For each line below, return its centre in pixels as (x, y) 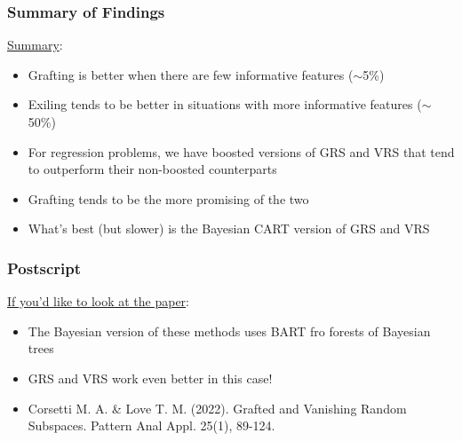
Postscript (44, 268)
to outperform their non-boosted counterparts (152, 169)
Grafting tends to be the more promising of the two (168, 198)
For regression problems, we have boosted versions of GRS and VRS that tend (241, 151)
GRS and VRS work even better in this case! (150, 378)
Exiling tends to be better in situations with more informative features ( (225, 104)
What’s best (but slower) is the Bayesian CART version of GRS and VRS (229, 228)
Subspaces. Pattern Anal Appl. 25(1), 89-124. (151, 425)
